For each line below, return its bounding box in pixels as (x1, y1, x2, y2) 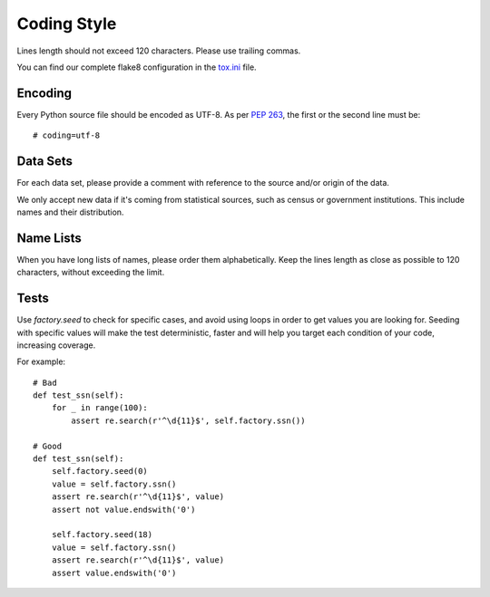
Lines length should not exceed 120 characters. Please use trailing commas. (16, 45, 301, 56)
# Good (33, 440, 63, 451)
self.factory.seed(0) (51, 467, 149, 477)
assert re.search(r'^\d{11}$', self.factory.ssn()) (71, 415, 306, 426)
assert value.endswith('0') (51, 567, 177, 578)
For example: (16, 356, 66, 367)
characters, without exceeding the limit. (16, 267, 165, 278)
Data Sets (16, 154, 73, 169)
